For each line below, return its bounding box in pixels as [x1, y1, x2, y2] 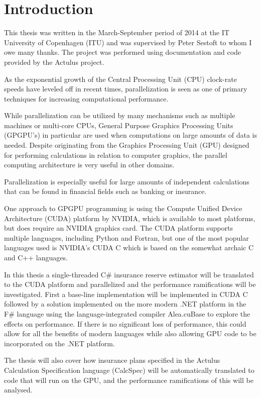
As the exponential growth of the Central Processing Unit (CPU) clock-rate [4, 73, 237, 84]
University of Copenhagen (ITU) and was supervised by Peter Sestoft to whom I [4, 37, 252, 47]
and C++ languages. [4, 252, 68, 262]
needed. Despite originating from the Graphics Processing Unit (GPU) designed [4, 140, 249, 150]
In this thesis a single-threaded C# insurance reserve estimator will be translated [4, 269, 254, 279]
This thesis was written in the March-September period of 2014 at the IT [4, 27, 229, 38]
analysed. [4, 384, 33, 395]
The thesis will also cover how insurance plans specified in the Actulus [4, 355, 220, 365]
